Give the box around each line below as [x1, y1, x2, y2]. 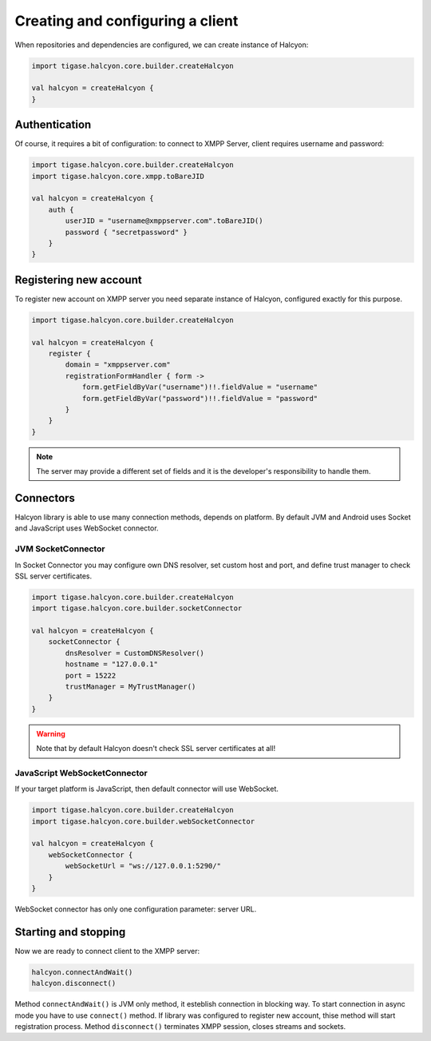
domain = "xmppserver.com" [65, 360, 171, 369]
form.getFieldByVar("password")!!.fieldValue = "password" [81, 394, 318, 403]
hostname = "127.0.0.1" [65, 660, 159, 669]
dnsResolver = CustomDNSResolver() [65, 648, 205, 658]
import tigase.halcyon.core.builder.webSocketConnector [31, 817, 255, 826]
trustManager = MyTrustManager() [65, 682, 196, 691]
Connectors [14, 491, 76, 505]
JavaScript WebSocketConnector [14, 767, 148, 778]
